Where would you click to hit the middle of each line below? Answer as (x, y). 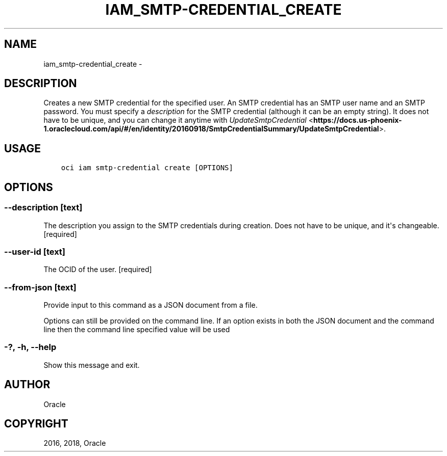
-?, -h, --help (30, 347)
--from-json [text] (40, 287)
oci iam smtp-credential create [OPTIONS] (147, 168)
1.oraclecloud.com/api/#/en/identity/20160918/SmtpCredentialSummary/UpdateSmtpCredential (211, 129)
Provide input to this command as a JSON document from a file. (151, 305)
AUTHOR (27, 385)
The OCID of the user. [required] (98, 270)
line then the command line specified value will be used (137, 329)
